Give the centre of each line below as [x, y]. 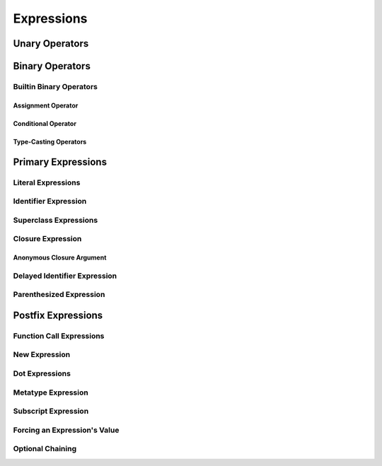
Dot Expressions [42, 373]
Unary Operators [51, 43]
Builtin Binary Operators [56, 86]
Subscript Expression [51, 412]
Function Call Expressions [59, 336]
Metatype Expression [51, 392]
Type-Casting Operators [50, 141]
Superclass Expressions [56, 220]
